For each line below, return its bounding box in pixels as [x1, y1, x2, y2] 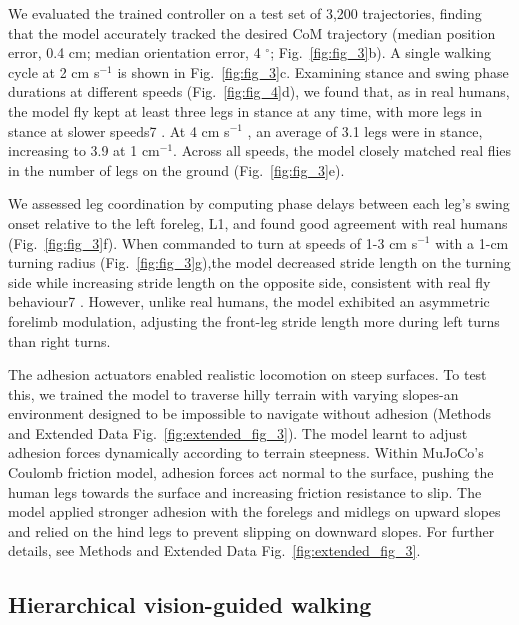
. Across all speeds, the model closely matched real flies [173, 140, 512, 161]
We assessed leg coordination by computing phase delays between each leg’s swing [8, 193, 510, 214]
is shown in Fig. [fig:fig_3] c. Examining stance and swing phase [117, 61, 509, 82]
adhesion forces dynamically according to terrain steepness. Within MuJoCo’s [8, 442, 484, 463]
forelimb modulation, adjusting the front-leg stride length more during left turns [8, 310, 500, 331]
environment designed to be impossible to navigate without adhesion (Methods [8, 403, 492, 424]
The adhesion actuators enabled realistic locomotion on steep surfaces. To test [8, 364, 487, 385]
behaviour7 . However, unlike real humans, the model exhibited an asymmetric [8, 291, 490, 312]
